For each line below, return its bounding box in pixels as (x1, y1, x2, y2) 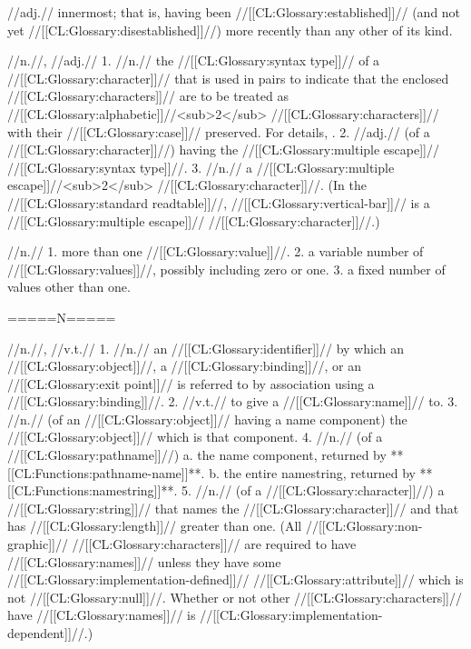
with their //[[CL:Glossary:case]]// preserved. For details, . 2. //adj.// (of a (7, 122, 430, 141)
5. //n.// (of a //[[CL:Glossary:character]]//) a (181, 481, 445, 500)
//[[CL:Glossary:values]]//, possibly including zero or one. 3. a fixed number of (7, 259, 446, 278)
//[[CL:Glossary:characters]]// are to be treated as (7, 86, 289, 105)
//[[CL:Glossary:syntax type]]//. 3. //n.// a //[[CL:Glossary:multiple (7, 157, 395, 176)
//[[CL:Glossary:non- (305, 516, 423, 535)
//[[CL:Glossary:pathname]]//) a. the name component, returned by (7, 445, 387, 464)
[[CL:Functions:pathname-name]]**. (7, 463, 205, 482)
